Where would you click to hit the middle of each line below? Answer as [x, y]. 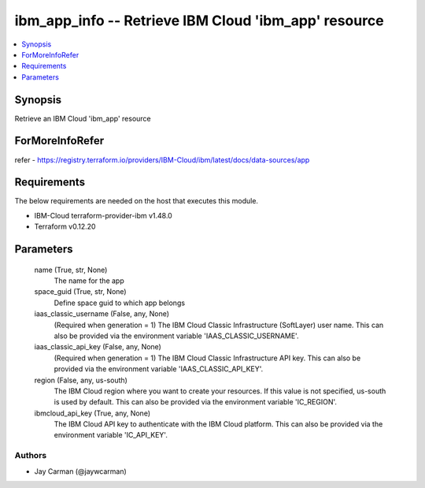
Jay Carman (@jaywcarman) [81, 471]
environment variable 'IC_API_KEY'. [111, 435]
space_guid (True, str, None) [80, 292]
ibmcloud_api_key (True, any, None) [92, 413]
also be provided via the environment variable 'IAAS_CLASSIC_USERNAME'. [176, 336]
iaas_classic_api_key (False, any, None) [98, 347]
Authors [31, 456]
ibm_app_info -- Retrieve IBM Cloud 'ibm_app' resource [200, 20]
